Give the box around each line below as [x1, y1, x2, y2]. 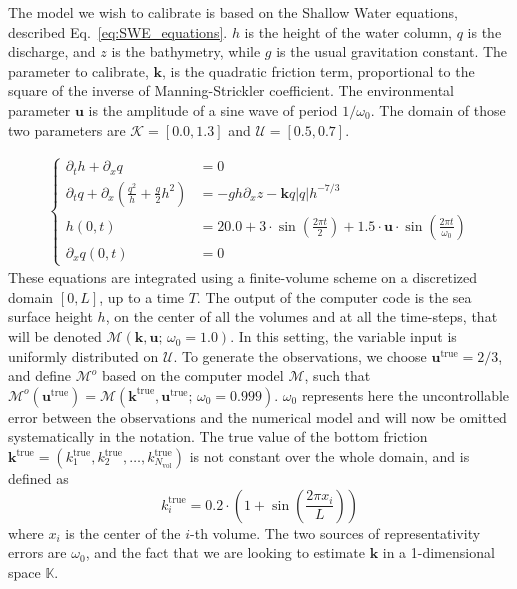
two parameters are [8, 119, 126, 140]
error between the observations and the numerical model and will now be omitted [8, 406, 507, 427]
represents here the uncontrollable [301, 384, 510, 405]
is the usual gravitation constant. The [276, 41, 508, 62]
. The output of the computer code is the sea [196, 286, 472, 307]
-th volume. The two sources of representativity [190, 522, 481, 543]
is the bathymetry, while [111, 41, 261, 62]
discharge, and [8, 41, 96, 62]
